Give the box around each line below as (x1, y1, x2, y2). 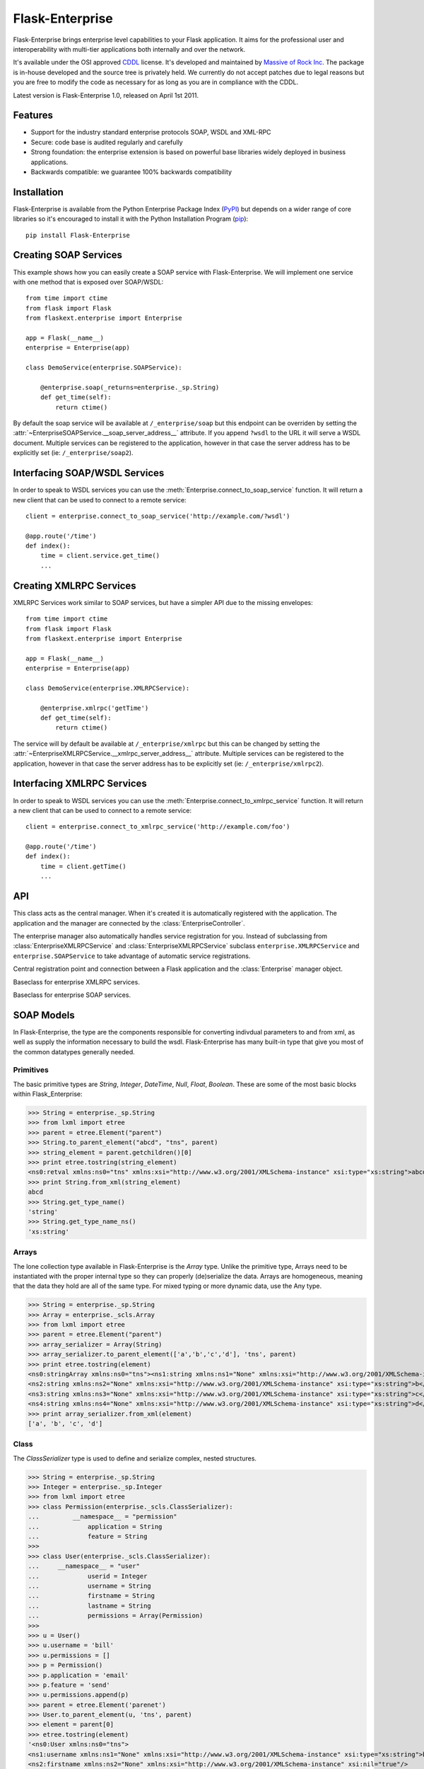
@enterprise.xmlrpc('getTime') (40, 704, 149, 712)
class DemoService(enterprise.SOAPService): (25, 364, 183, 371)
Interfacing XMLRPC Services (13, 778, 148, 790)
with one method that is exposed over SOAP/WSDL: (13, 277, 164, 286)
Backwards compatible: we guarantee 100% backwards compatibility (30, 167, 232, 176)
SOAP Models (13, 1009, 75, 1021)
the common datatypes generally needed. (13, 1047, 136, 1056)
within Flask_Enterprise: (13, 1090, 83, 1098)
